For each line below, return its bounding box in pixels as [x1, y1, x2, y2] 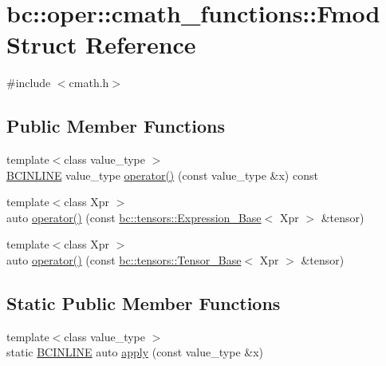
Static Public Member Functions [6, 291, 281, 316]
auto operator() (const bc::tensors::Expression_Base [6, 209, 262, 225]
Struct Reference [6, 28, 196, 61]
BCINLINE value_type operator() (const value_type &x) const [6, 166, 318, 183]
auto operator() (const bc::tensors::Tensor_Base [6, 252, 242, 269]
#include [6, 74, 51, 91]
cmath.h [69, 74, 109, 91]
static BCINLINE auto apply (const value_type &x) [6, 344, 263, 360]
